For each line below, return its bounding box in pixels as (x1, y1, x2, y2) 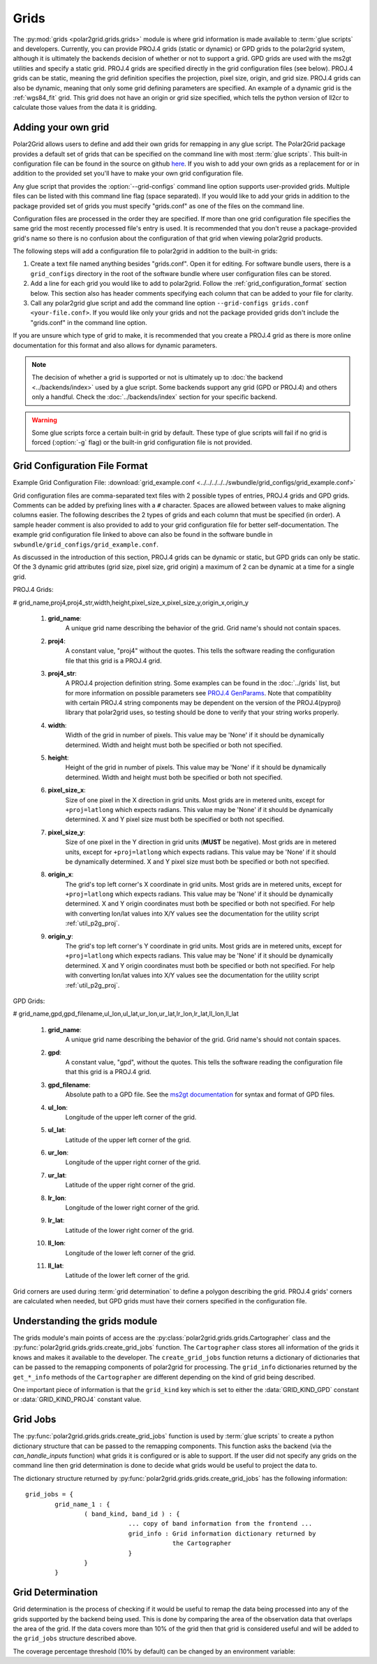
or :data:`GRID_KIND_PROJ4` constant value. (13, 1395, 142, 1404)
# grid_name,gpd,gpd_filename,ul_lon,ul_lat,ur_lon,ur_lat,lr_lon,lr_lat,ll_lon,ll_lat (13, 1010, 239, 1018)
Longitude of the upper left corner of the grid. (65, 1113, 197, 1121)
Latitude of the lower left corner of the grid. (65, 1271, 190, 1280)
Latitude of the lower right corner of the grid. (65, 1226, 195, 1234)
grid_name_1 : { (54, 1500, 110, 1508)
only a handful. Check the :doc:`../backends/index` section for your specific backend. (31, 393, 277, 401)
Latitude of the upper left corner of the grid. (65, 1136, 191, 1144)
